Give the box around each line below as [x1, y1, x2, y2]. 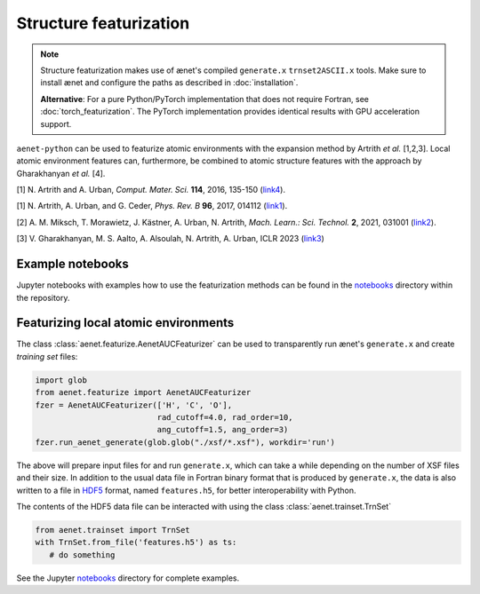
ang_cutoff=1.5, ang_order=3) [156, 424, 289, 435]
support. [40, 118, 72, 129]
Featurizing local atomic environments [16, 315, 235, 330]
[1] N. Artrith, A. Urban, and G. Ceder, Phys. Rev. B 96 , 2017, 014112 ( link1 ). [16, 201, 288, 211]
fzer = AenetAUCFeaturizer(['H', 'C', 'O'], [35, 400, 233, 410]
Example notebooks [16, 257, 129, 272]
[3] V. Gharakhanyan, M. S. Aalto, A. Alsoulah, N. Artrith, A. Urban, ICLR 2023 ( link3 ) [16, 234, 324, 244]
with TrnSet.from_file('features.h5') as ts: [35, 537, 237, 548]
